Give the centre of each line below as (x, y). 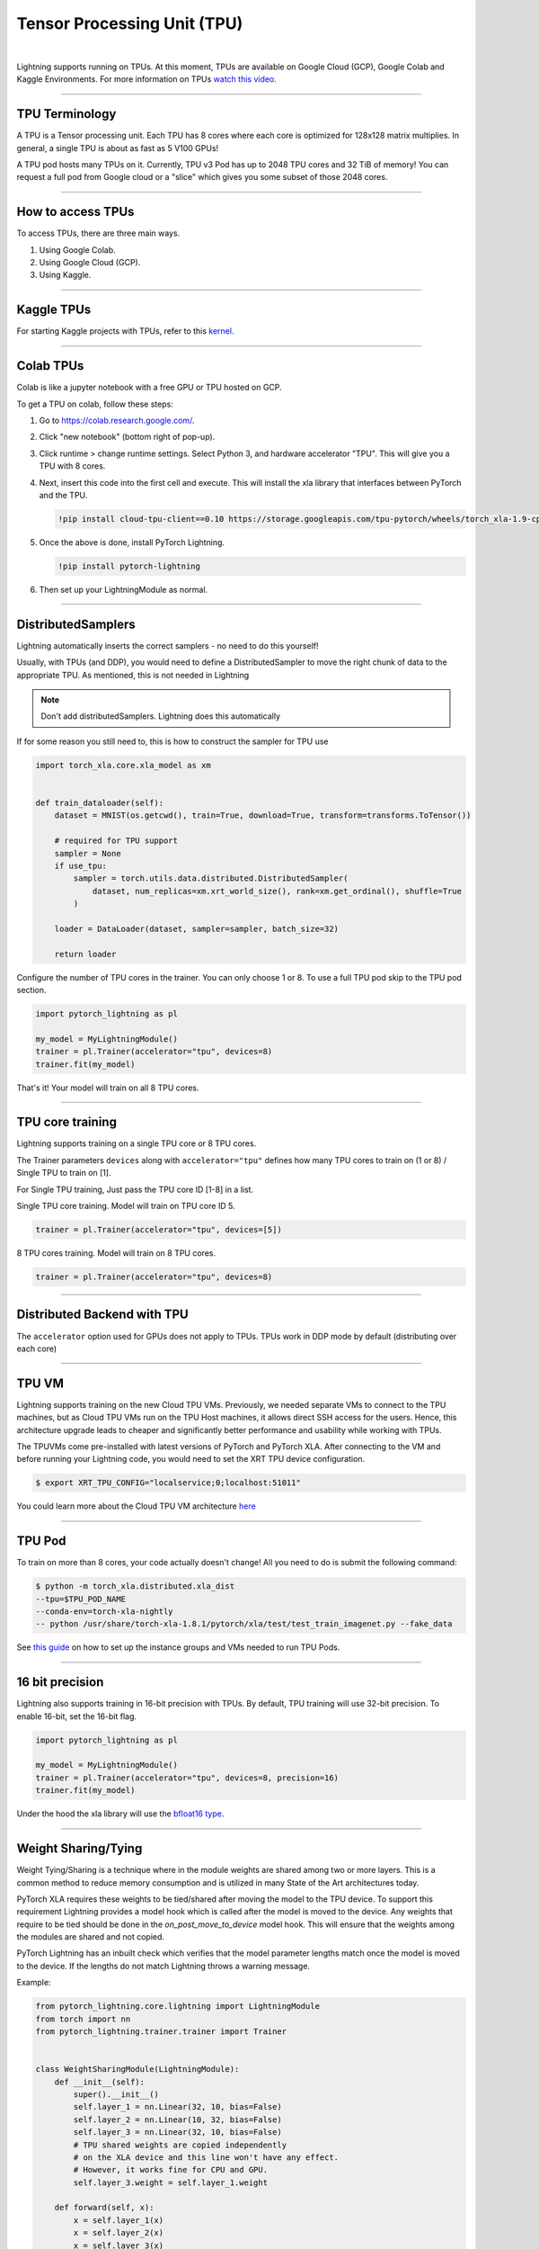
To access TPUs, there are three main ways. (98, 233)
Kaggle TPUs (54, 310)
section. (31, 990)
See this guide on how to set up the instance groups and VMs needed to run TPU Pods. (178, 1647)
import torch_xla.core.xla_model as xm (123, 765)
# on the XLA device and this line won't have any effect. (206, 2157)
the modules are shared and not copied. (91, 1937)
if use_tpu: (81, 865)
